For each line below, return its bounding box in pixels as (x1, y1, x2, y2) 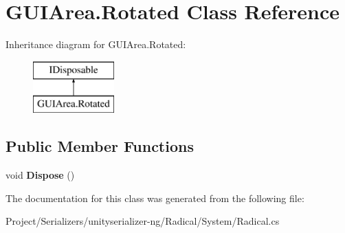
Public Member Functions (5, 135, 194, 157)
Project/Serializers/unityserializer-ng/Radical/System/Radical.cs (5, 214, 280, 228)
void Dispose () (5, 168, 75, 182)
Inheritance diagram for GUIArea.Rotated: (5, 37, 186, 52)
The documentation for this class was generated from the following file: (5, 190, 304, 205)
